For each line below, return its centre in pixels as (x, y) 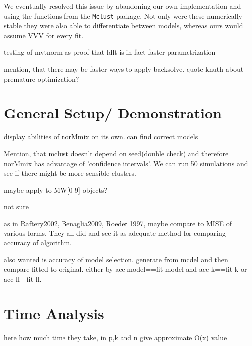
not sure (16, 206)
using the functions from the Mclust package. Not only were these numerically (123, 16)
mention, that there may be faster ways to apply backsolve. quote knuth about (124, 69)
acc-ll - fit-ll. (23, 279)
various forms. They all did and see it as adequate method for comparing (115, 233)
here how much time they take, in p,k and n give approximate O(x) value (116, 337)
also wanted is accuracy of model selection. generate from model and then (116, 259)
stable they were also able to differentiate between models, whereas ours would (124, 26)
